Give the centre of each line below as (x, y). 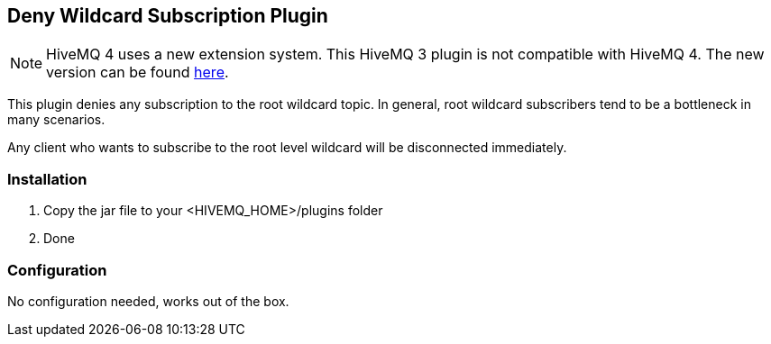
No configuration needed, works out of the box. (148, 301)
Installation (47, 179)
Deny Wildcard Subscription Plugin (168, 16)
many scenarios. (56, 120)
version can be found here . (138, 72)
